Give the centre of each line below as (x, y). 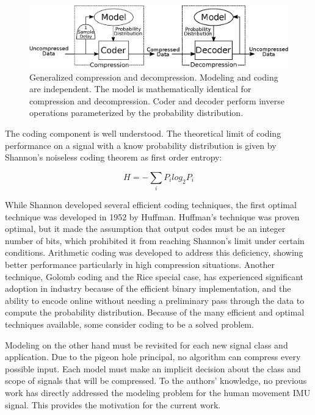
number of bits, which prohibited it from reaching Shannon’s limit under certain (155, 240)
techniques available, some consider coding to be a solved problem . (129, 324)
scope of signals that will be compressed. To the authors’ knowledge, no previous (156, 381)
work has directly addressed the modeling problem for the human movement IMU (158, 393)
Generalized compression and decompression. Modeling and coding (154, 77)
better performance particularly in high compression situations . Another (140, 265)
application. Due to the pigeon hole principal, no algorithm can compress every (153, 357)
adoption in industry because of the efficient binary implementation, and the (148, 288)
